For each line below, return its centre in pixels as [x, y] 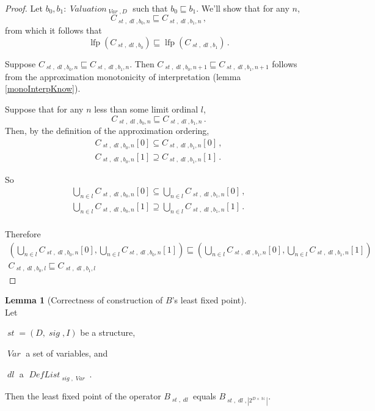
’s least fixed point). [209, 300]
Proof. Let [24, 8]
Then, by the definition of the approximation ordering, [107, 131]
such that [150, 8]
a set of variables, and [67, 353]
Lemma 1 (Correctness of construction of [84, 300]
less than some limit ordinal [146, 109]
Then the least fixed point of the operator [83, 396]
